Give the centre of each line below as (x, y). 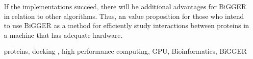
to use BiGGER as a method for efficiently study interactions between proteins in (126, 25)
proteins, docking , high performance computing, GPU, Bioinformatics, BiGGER (126, 51)
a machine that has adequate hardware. (63, 35)
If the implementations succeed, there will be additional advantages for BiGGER (125, 6)
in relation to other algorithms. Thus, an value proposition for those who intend (124, 16)
